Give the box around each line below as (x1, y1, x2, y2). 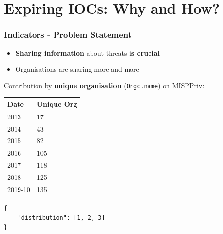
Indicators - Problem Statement (4, 28, 132, 40)
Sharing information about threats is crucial (15, 47, 160, 58)
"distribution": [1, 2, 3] (18, 214, 105, 221)
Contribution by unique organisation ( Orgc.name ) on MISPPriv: (4, 80, 204, 90)
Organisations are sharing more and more (15, 64, 139, 74)
